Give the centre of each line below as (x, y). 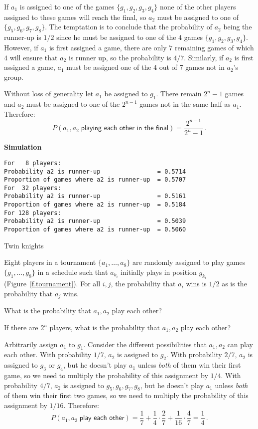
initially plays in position (159, 272)
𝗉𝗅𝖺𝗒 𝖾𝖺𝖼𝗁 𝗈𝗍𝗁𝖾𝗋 (102, 418)
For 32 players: (33, 188)
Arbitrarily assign (31, 344)
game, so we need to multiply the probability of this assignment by (106, 375)
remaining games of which (214, 47)
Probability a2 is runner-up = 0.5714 (95, 171)
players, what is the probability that (105, 327)
